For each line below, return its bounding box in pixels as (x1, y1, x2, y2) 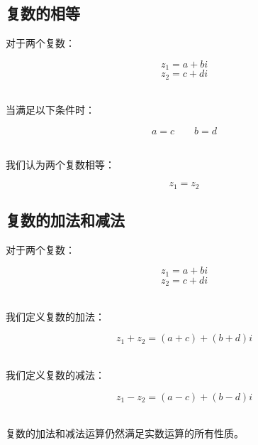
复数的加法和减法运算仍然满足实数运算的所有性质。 (6, 426, 244, 441)
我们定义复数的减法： (6, 368, 105, 382)
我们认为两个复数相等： (6, 157, 115, 172)
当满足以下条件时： (6, 102, 95, 117)
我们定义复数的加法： (6, 309, 105, 323)
